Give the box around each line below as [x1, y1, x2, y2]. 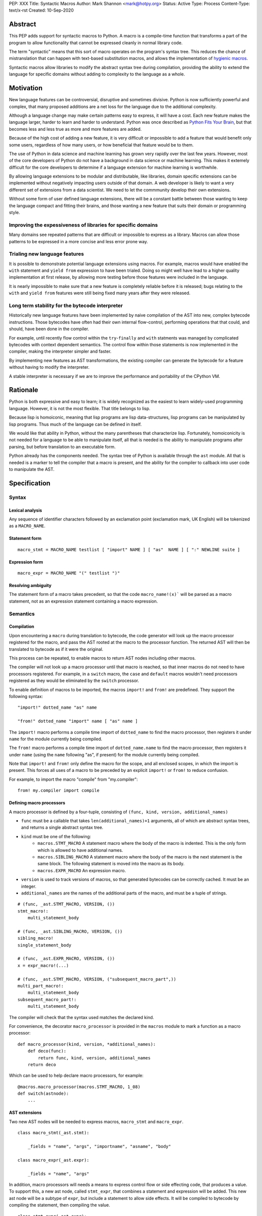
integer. [21, 883, 36, 889]
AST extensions [9, 1109, 42, 1116]
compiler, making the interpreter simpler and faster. [9, 348, 112, 355]
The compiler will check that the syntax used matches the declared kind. [9, 1014, 154, 1020]
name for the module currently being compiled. [9, 736, 102, 742]
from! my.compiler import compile [17, 788, 99, 793]
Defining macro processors [9, 800, 65, 806]
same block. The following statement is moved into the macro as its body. [37, 861, 184, 867]
